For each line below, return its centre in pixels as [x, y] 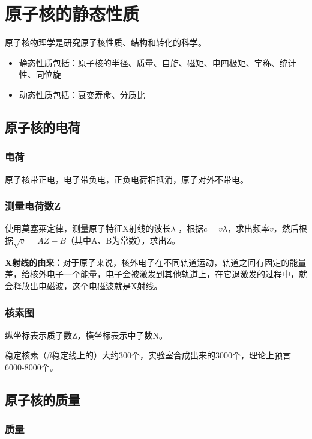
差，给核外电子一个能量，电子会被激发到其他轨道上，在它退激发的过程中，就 [156, 274]
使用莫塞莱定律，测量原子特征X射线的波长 [88, 228]
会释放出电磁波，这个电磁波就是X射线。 [84, 285]
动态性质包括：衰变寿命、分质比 [82, 94]
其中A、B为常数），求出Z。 [127, 240]
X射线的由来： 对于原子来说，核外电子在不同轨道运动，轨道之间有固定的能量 [156, 262]
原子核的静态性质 [72, 14]
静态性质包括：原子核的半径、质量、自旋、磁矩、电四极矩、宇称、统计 [157, 62]
